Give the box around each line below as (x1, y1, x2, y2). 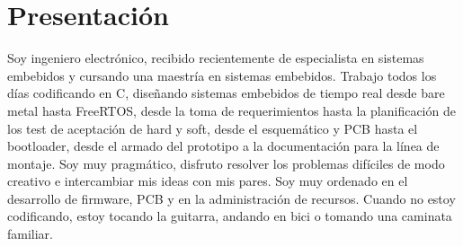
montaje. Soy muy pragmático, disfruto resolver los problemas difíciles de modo (7, 154, 445, 172)
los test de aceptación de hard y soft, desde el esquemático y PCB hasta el (7, 119, 418, 137)
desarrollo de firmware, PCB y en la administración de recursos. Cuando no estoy (7, 189, 456, 207)
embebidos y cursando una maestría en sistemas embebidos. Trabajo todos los (7, 66, 437, 84)
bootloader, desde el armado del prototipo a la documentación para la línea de (7, 136, 440, 155)
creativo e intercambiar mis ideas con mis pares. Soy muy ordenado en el (7, 171, 408, 190)
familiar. (7, 224, 54, 243)
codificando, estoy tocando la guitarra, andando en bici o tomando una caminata (7, 206, 452, 225)
